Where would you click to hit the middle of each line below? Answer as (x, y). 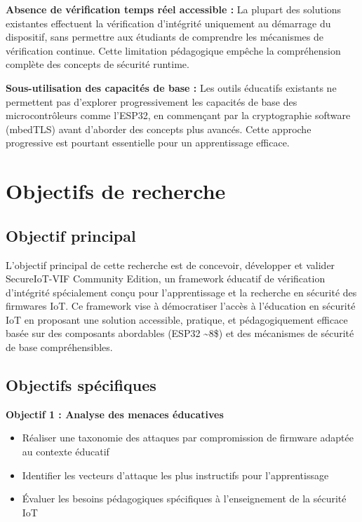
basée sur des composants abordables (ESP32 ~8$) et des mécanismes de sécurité (180, 333)
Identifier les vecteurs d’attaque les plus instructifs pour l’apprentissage (175, 475)
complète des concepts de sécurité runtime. (98, 64)
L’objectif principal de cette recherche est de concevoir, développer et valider (170, 265)
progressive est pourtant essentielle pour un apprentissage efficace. (148, 143)
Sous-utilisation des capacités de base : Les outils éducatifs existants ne (171, 87)
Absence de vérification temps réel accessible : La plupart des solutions (174, 9)
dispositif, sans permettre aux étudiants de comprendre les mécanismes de (165, 37)
